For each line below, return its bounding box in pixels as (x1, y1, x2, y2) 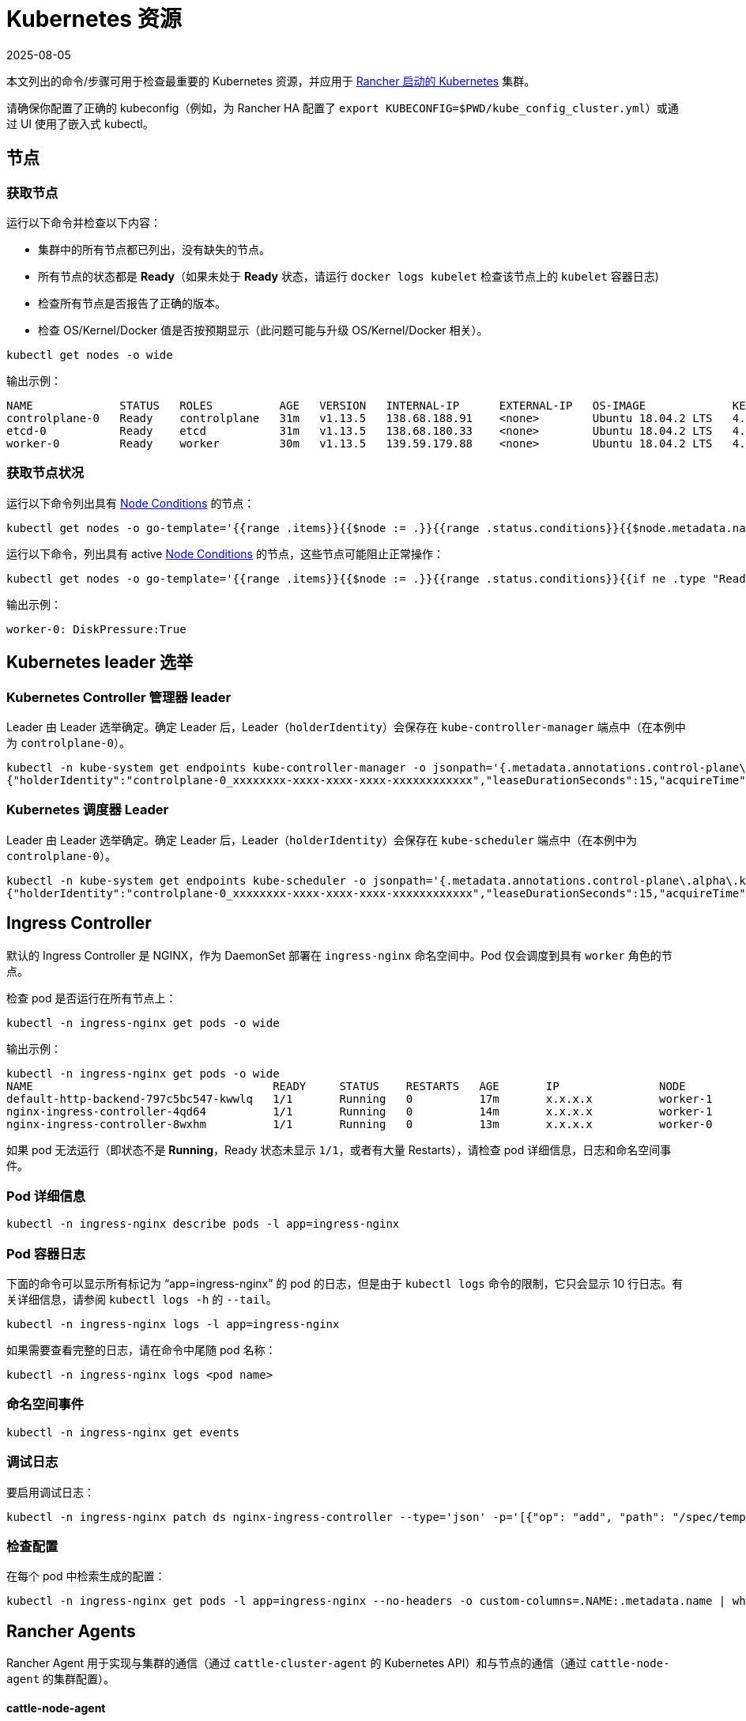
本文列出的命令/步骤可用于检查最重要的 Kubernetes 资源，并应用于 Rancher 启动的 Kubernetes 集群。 (6, 74, 536, 88)
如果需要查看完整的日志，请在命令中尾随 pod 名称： (6, 1343, 277, 1357)
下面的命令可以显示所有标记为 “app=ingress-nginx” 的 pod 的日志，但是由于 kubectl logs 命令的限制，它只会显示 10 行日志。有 (6, 1277, 684, 1291)
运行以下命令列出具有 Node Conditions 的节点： (6, 496, 255, 510)
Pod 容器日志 (6, 1245, 86, 1262)
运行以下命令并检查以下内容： (6, 215, 161, 229)
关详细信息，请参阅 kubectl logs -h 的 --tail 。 (6, 1293, 277, 1307)
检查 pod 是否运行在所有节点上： (6, 991, 177, 1005)
